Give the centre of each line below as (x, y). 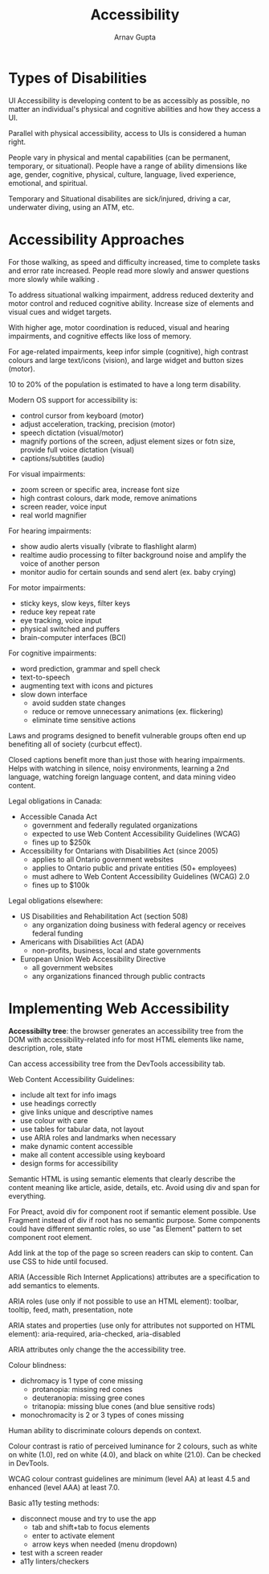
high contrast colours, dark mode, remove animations (108, 498)
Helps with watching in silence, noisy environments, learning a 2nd (119, 768)
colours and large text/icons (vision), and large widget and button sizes (126, 360)
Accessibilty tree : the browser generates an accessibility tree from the (126, 1031)
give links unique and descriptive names (87, 1112)
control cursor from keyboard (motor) (82, 415)
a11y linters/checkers (55, 1561)
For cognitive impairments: (53, 653)
